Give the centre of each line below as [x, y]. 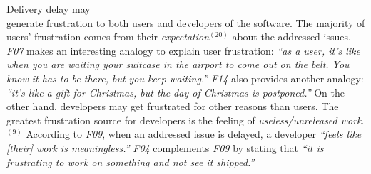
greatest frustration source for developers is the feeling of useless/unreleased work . [185, 120]
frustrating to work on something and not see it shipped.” [131, 162]
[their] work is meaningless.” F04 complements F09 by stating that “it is [165, 147]
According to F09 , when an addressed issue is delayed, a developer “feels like [194, 134]
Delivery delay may [49, 9]
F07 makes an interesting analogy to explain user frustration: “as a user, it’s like [183, 50]
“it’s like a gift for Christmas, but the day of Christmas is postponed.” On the [176, 92]
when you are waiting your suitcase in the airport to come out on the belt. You [178, 64]
